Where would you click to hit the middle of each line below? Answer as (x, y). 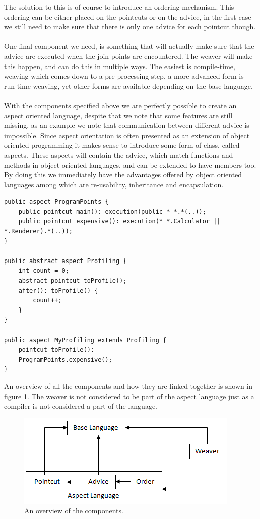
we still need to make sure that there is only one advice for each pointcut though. (130, 26)
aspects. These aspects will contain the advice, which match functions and (119, 154)
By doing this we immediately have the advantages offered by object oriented (123, 175)
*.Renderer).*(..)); (39, 232)
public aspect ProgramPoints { (56, 202)
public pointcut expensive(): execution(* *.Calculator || (119, 221)
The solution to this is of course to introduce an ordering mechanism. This (119, 7)
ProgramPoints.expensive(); (65, 360)
